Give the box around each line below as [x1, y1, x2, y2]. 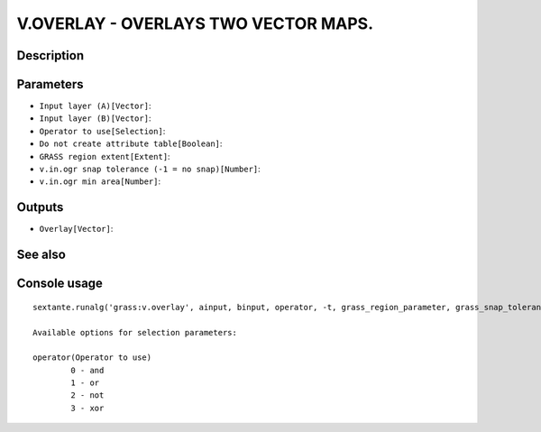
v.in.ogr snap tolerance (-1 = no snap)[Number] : [39, 163, 261, 175]
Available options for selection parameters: [32, 327, 238, 337]
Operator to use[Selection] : [39, 125, 166, 136]
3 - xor [70, 402, 105, 413]
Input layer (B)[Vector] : [39, 113, 151, 124]
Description [16, 48, 85, 63]
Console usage [16, 276, 104, 291]
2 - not [70, 391, 105, 400]
